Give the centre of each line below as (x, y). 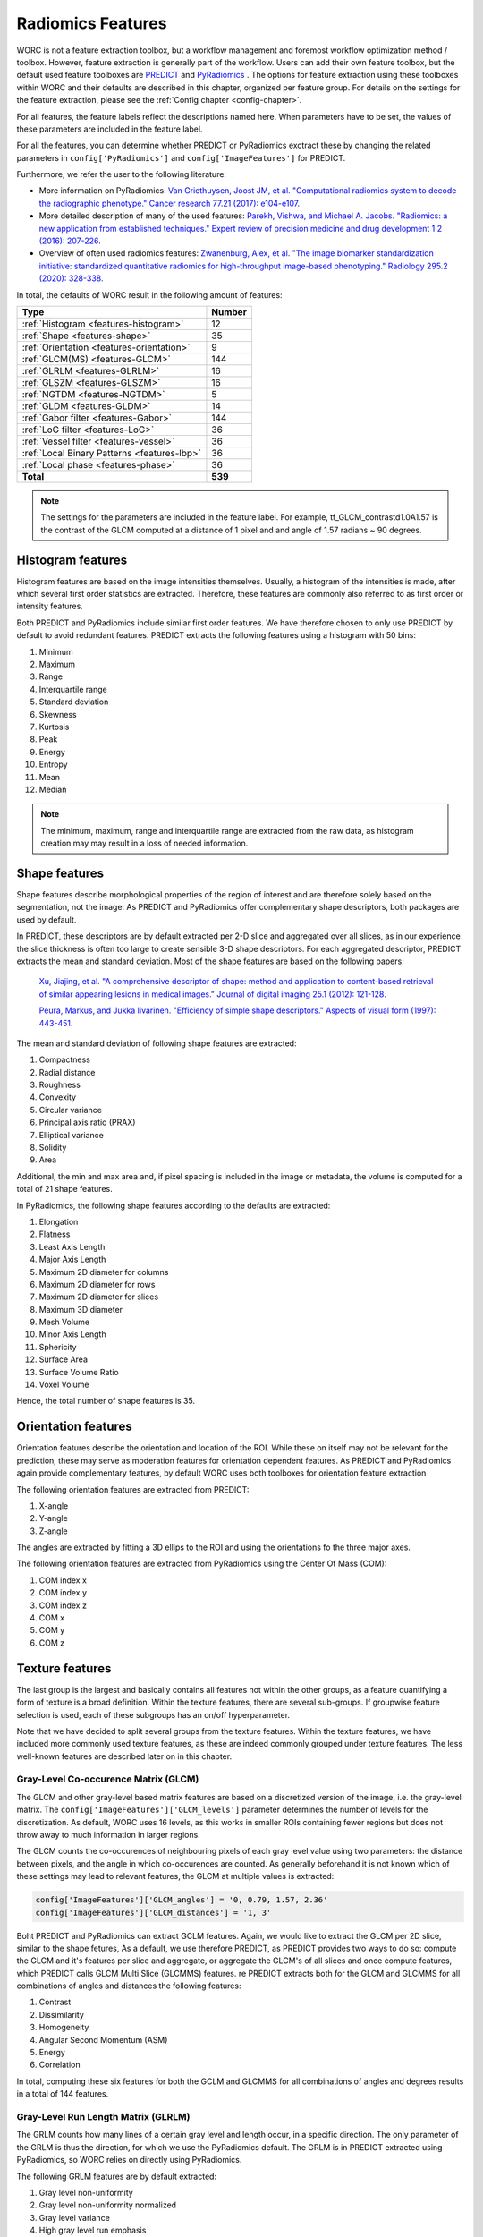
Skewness (58, 714)
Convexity (57, 1097)
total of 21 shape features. (64, 1189)
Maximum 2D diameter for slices (99, 1297)
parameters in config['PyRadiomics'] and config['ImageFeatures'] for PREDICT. (181, 157)
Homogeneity (64, 2028)
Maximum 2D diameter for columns (104, 1272)
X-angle (54, 1506)
